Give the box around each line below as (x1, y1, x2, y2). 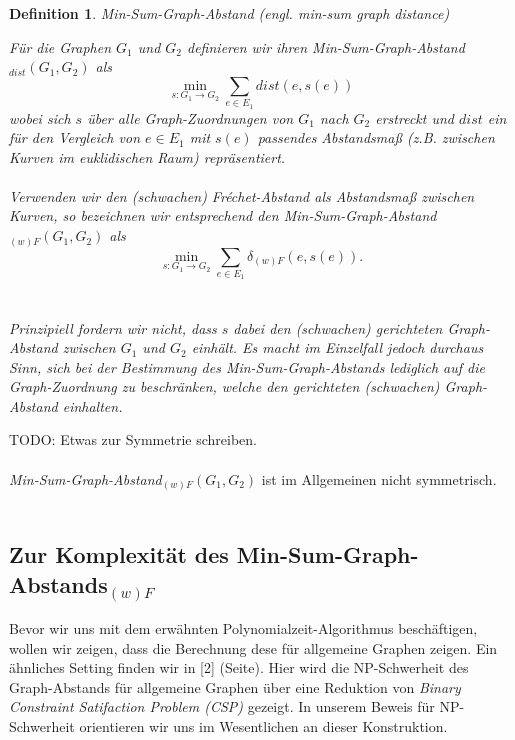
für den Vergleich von (9, 127, 140, 148)
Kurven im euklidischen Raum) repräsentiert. (9, 146, 286, 167)
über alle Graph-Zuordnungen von (87, 107, 294, 128)
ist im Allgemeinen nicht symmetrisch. (261, 468, 497, 489)
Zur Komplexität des (9, 539, 229, 570)
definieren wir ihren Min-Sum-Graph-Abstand (187, 36, 465, 57)
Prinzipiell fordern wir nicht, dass (9, 317, 217, 338)
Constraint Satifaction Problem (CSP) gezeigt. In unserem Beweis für (9, 696, 435, 717)
